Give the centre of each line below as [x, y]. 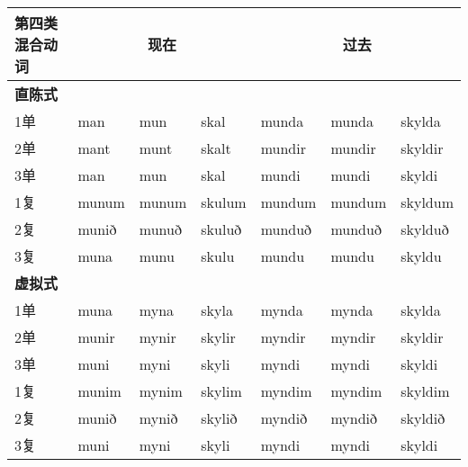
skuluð [221, 229]
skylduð [425, 229]
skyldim [425, 391]
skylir [218, 337]
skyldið [423, 418]
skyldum [427, 202]
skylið [219, 418]
